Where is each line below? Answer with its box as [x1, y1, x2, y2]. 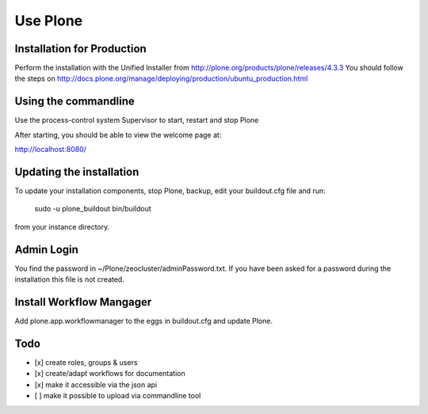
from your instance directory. [14, 222, 110, 231]
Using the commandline [14, 95, 135, 108]
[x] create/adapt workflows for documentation [34, 369, 185, 378]
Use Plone [14, 12, 83, 29]
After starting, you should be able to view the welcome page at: [14, 130, 222, 139]
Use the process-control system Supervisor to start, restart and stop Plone [14, 116, 259, 125]
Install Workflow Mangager [14, 295, 152, 309]
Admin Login [14, 242, 79, 256]
